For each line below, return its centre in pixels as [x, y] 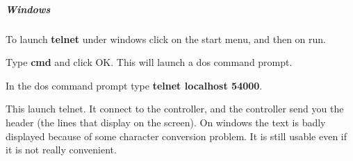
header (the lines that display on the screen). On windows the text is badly [166, 122]
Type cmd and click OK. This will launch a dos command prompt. [149, 62]
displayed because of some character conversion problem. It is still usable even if [176, 136]
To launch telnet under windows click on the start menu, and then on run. [166, 39]
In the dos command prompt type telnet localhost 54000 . [134, 85]
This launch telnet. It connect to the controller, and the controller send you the [175, 109]
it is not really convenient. [61, 150]
